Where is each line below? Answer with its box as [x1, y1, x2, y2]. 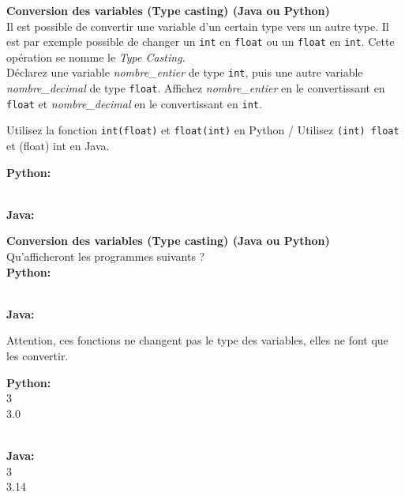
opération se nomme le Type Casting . [6, 48, 186, 65]
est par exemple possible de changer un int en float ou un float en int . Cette [6, 33, 395, 50]
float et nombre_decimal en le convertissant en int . [6, 95, 262, 111]
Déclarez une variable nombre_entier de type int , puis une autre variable [6, 64, 363, 81]
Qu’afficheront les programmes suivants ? [6, 248, 205, 265]
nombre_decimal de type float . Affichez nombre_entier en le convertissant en [6, 80, 385, 96]
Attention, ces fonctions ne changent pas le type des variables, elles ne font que [6, 332, 388, 348]
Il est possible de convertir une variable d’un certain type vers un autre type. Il [6, 17, 389, 34]
